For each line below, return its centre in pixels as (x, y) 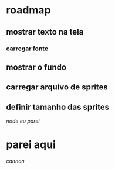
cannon (15, 161)
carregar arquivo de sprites (57, 87)
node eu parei (23, 121)
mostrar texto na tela (45, 32)
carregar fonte (27, 49)
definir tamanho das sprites (58, 107)
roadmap (28, 10)
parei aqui (31, 145)
